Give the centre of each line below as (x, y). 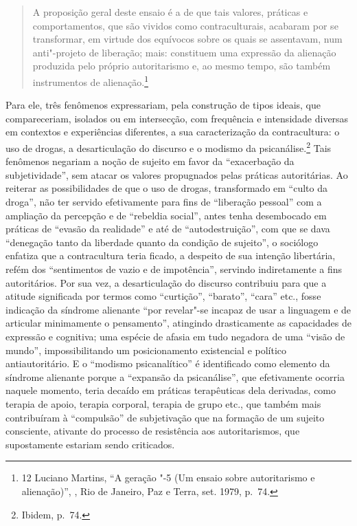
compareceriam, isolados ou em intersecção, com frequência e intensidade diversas (177, 118)
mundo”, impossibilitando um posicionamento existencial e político (146, 350)
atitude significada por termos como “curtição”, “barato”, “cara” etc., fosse (163, 296)
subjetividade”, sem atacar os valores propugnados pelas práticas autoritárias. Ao (177, 174)
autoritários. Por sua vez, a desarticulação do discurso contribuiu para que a (166, 282)
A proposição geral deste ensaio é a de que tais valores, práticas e (170, 12)
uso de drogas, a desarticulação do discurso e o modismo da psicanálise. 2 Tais (169, 147)
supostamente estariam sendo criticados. (90, 444)
